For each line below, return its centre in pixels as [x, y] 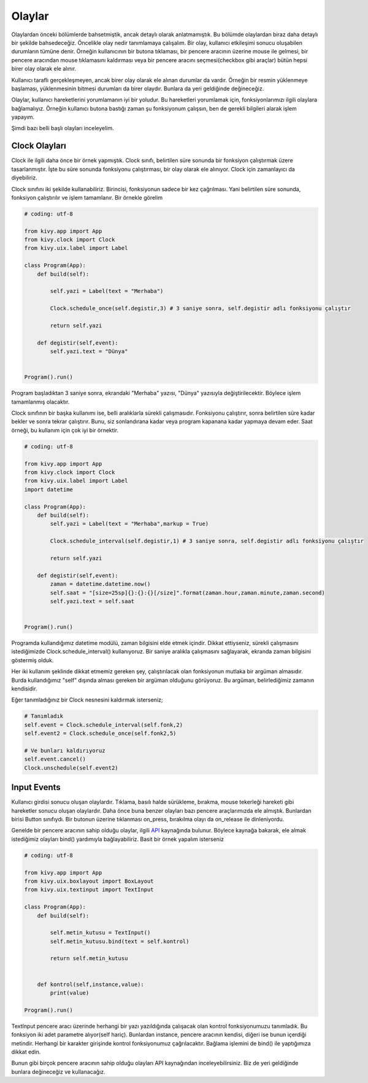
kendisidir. [24, 689]
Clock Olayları [39, 146]
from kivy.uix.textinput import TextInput [89, 890]
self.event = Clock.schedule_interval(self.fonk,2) [104, 725]
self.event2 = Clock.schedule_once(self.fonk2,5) [100, 733]
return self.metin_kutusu [89, 959]
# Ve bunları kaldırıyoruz [65, 750]
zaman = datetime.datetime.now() [100, 584]
